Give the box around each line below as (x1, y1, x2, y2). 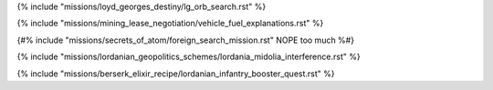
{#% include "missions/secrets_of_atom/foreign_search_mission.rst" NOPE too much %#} (16, 35, 355, 45)
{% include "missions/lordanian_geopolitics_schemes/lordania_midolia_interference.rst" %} (16, 51, 361, 63)
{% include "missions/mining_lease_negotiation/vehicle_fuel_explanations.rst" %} (16, 18, 324, 29)
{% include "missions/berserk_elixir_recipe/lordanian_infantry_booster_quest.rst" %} (16, 68, 335, 79)
